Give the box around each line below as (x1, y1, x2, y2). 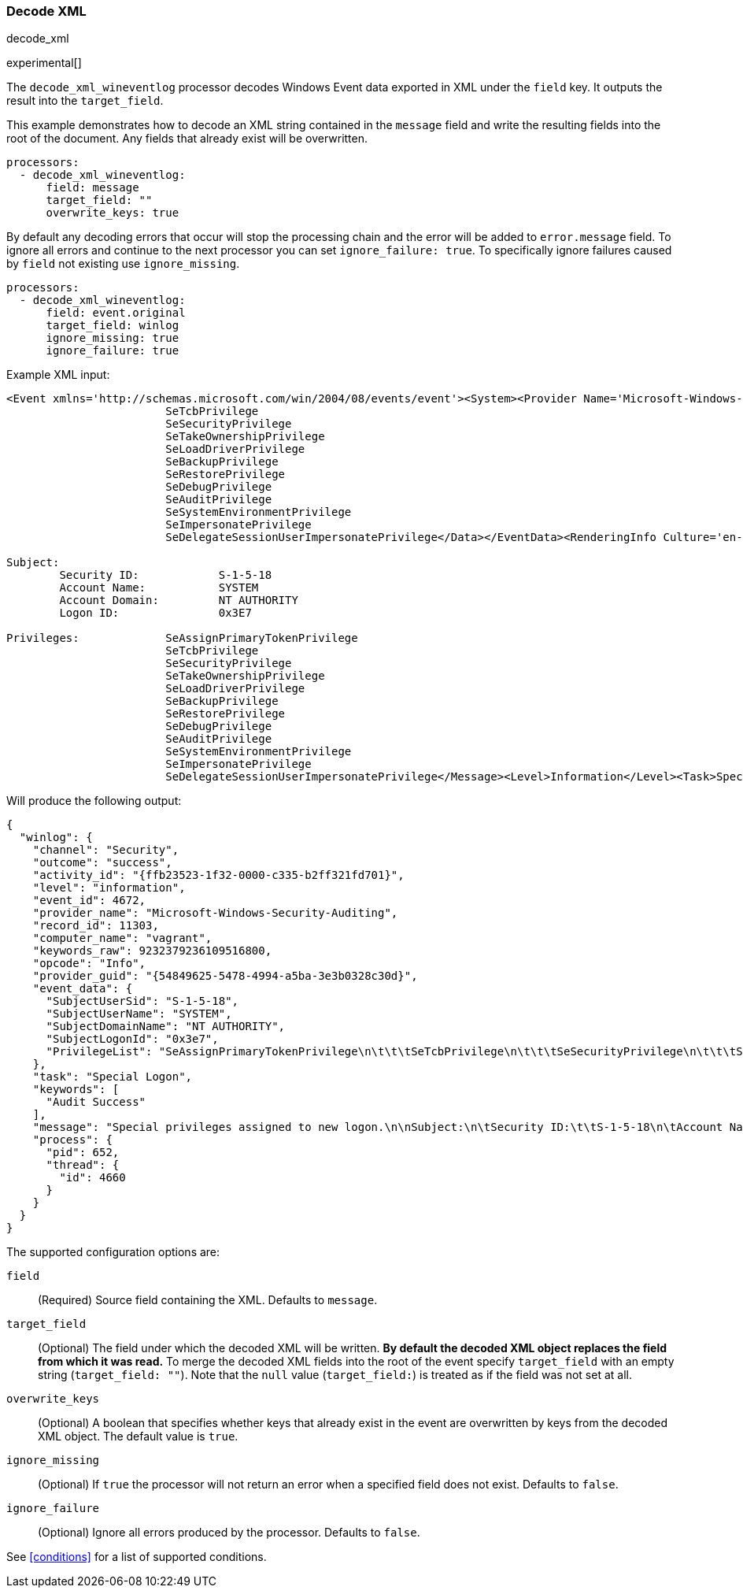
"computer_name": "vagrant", (32, 932, 213, 945)
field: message (46, 181, 139, 195)
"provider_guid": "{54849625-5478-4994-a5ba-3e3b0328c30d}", (32, 969, 418, 983)
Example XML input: (6, 368, 110, 382)
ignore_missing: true (46, 332, 179, 345)
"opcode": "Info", (32, 957, 146, 970)
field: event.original (46, 306, 186, 320)
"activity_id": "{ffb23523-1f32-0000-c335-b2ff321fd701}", (32, 869, 405, 882)
